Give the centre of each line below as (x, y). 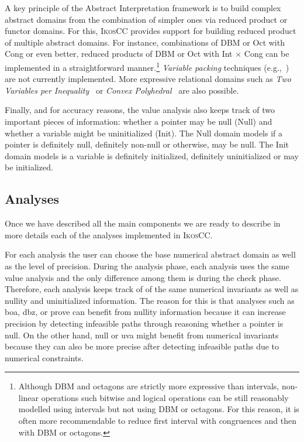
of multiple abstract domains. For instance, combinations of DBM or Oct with (145, 42)
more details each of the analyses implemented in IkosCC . (109, 234)
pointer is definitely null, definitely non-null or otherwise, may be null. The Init (147, 144)
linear (29, 397)
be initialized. (29, 167)
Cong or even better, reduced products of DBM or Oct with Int (119, 54)
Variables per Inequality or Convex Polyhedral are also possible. (122, 90)
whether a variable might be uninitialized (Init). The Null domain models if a (144, 133)
